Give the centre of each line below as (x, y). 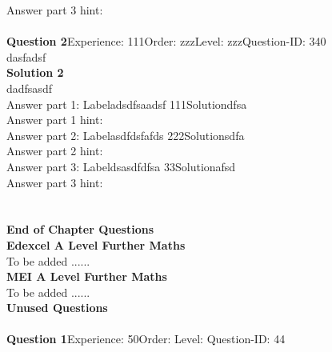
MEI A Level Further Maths (87, 276)
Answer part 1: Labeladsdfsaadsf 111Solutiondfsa (127, 104)
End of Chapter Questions (80, 229)
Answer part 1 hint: (55, 120)
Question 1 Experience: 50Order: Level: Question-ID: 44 (146, 339)
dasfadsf (26, 56)
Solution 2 (35, 72)
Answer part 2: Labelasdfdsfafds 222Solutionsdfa (126, 135)
